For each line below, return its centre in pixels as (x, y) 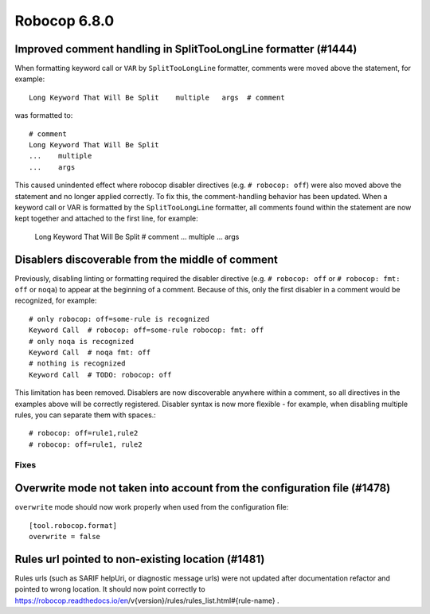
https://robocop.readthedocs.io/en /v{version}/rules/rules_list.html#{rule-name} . (147, 600)
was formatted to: (44, 115)
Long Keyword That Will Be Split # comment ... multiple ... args (137, 237)
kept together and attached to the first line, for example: (106, 218)
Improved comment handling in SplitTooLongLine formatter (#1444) (186, 49)
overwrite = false (65, 536)
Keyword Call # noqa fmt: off (90, 352)
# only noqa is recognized (82, 341)
